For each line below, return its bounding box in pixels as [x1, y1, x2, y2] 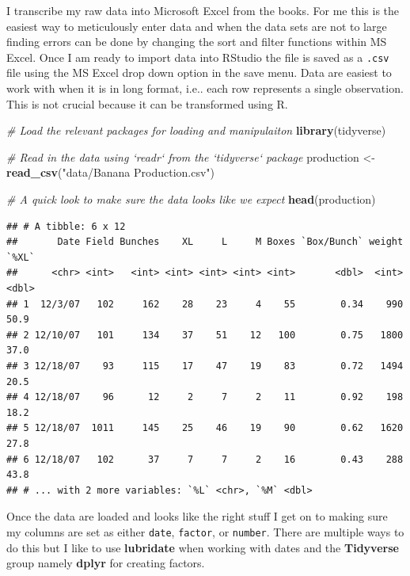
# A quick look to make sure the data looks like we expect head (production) [6, 191, 376, 207]
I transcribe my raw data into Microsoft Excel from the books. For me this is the [6, 2, 400, 18]
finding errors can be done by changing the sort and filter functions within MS [6, 33, 387, 50]
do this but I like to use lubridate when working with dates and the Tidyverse [6, 539, 399, 555]
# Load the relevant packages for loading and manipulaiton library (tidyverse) [6, 122, 386, 139]
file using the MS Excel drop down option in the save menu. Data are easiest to [6, 64, 392, 81]
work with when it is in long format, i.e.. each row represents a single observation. [6, 80, 404, 97]
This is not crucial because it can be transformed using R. [6, 95, 288, 112]
